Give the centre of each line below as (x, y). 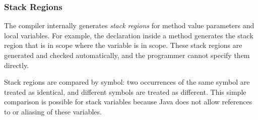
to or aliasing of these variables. (53, 111)
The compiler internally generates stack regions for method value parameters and (129, 25)
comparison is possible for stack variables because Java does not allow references (128, 102)
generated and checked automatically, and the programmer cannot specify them (127, 55)
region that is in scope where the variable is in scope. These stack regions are (123, 45)
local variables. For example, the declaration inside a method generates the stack (129, 35)
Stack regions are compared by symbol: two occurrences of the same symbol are (127, 82)
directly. (17, 65)
